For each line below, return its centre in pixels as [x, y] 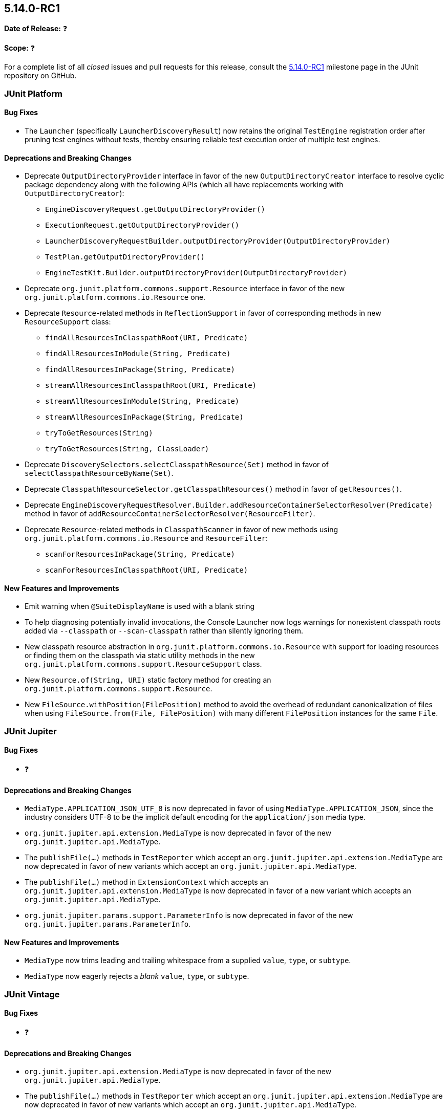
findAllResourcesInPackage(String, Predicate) [140, 370]
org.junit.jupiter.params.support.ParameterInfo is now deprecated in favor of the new [189, 915]
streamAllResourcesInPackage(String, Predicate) [144, 417]
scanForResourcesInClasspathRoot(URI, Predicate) [147, 570]
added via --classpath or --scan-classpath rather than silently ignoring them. [164, 631]
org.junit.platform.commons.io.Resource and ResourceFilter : [146, 538]
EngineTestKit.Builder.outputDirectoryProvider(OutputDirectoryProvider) [196, 273]
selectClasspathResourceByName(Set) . [99, 473]
